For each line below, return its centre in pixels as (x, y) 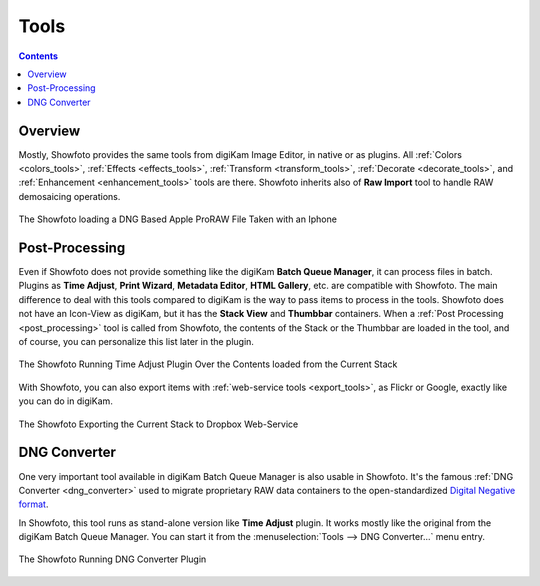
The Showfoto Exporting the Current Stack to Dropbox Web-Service (158, 424)
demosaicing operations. (69, 196)
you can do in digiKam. (66, 401)
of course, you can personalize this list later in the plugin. (136, 342)
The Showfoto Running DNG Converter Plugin (112, 559)
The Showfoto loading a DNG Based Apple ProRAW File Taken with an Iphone (177, 219)
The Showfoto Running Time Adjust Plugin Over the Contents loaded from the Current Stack (208, 364)
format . (33, 504)
